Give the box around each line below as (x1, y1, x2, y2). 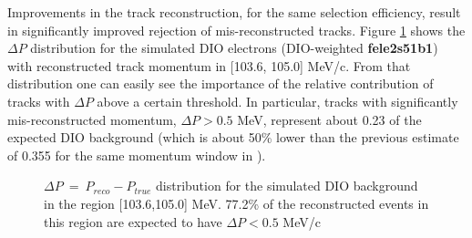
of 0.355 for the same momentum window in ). (7, 145, 266, 164)
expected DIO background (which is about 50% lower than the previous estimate (7, 128, 459, 147)
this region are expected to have (44, 212, 222, 231)
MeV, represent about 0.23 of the (237, 109, 422, 129)
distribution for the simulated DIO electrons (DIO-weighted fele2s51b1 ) (30, 38, 438, 57)
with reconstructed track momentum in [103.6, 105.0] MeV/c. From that (7, 56, 411, 75)
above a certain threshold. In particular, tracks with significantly (97, 91, 458, 110)
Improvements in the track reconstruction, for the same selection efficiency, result (7, 3, 461, 21)
